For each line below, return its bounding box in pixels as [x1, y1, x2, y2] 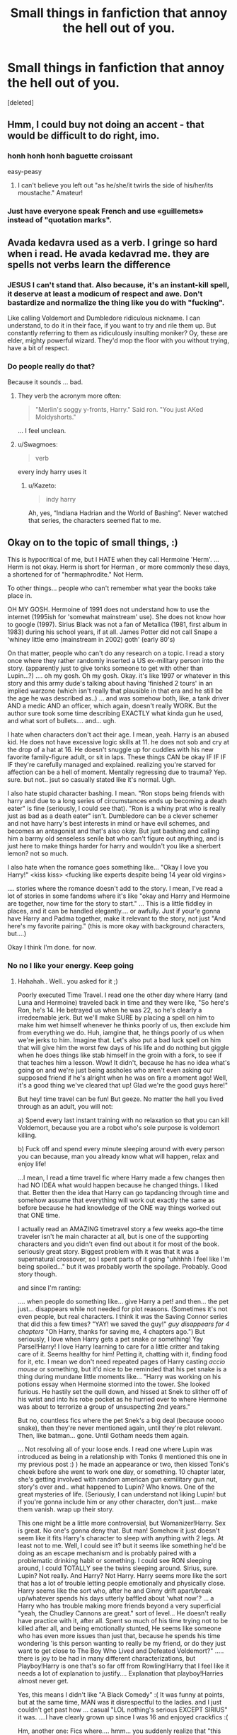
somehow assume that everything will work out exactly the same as [17, 1196, 216, 1204]
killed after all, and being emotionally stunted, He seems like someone [17, 1624, 221, 1632]
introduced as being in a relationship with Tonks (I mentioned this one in [17, 1452, 228, 1460]
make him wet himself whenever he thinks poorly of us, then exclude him [17, 1020, 231, 1029]
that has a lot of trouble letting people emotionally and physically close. [17, 1579, 226, 1587]
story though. [17, 1269, 57, 1278]
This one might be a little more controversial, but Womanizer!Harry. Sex [17, 1518, 226, 1527]
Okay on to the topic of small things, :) [7, 536, 178, 548]
